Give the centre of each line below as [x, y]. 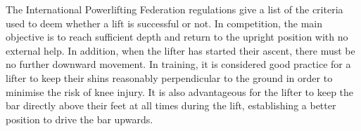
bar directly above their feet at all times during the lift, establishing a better [171, 105]
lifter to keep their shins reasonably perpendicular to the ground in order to [169, 77]
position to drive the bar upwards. [80, 119]
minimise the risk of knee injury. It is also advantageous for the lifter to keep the [180, 91]
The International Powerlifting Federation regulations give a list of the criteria [175, 9]
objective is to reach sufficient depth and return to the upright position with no [177, 37]
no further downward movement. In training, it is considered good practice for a [178, 64]
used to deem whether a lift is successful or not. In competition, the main [164, 23]
